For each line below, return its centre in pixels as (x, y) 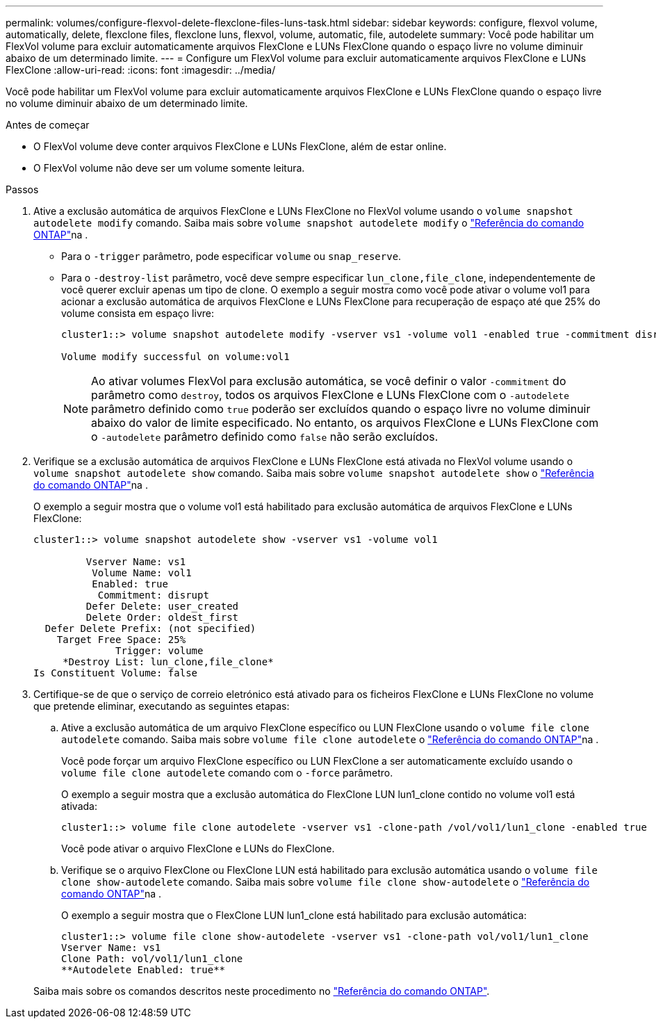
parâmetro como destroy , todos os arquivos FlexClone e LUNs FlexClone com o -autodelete (330, 395)
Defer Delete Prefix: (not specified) (150, 628)
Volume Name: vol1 (142, 573)
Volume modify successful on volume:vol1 (175, 357)
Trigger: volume (159, 651)
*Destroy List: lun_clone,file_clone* (168, 662)
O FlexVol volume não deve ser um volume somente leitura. (169, 168)
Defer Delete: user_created (162, 606)
